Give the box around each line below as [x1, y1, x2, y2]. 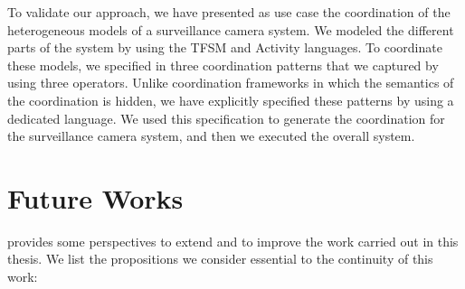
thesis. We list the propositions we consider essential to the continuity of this [7, 249, 433, 268]
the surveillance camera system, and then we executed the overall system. [7, 126, 415, 145]
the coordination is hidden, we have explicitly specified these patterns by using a [7, 90, 454, 109]
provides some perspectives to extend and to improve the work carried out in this [7, 231, 459, 250]
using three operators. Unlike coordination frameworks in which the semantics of [7, 73, 454, 92]
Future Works [7, 179, 184, 216]
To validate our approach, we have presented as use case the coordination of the [7, 3, 451, 21]
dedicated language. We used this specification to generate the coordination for [7, 108, 445, 127]
